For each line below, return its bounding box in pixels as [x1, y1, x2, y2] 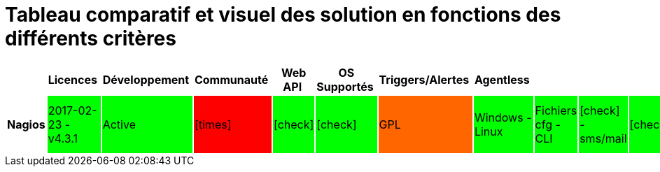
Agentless [474, 72, 530, 87]
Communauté [194, 72, 269, 87]
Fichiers [535, 103, 577, 117]
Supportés [316, 79, 374, 94]
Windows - [474, 110, 532, 124]
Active [102, 117, 136, 131]
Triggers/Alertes [379, 72, 470, 87]
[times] [194, 117, 232, 131]
